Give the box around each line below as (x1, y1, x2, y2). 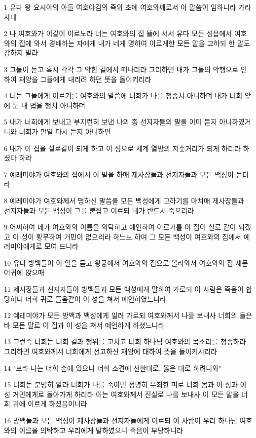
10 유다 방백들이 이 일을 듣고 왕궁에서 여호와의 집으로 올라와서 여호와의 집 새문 (4, 257, 248, 268)
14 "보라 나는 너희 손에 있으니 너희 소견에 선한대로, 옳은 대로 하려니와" (4, 362, 221, 373)
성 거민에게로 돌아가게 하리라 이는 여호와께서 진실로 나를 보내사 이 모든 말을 (4, 389, 239, 399)
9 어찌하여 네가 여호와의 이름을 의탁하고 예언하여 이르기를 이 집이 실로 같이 (4, 222, 236, 232)
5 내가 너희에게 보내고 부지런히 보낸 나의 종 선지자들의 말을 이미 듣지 (4, 117, 217, 127)
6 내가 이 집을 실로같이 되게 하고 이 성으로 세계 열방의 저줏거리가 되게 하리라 (4, 143, 241, 153)
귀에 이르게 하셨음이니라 (12, 398, 87, 409)
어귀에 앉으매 (4, 267, 44, 278)
